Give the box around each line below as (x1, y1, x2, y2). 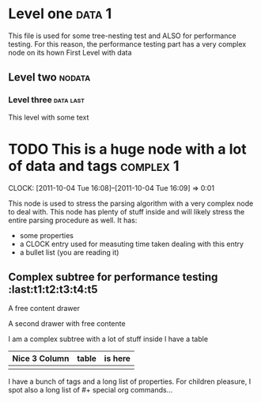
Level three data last (8, 94, 85, 105)
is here (104, 353, 130, 364)
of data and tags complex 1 (8, 157, 180, 175)
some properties (19, 230, 74, 240)
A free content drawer (8, 304, 81, 313)
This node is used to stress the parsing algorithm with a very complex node (8, 199, 254, 208)
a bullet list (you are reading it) (19, 247, 119, 257)
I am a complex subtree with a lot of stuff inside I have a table (8, 334, 208, 344)
